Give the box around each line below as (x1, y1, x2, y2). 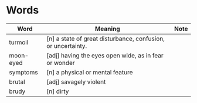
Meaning (94, 25, 120, 33)
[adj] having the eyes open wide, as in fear (46, 51, 164, 59)
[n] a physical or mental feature (46, 68, 133, 76)
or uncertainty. (46, 42, 87, 50)
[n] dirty (46, 87, 69, 95)
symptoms (9, 68, 38, 76)
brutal (9, 77, 25, 85)
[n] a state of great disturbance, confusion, (46, 35, 165, 43)
